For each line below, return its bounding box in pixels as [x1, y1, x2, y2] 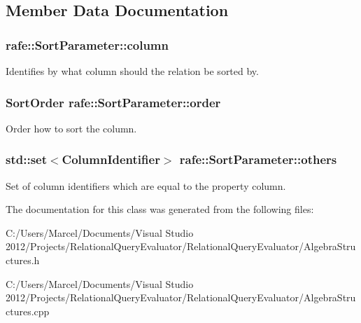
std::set [6, 151, 47, 168]
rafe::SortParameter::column [6, 36, 169, 53]
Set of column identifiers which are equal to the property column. [6, 178, 286, 193]
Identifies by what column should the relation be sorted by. [6, 64, 259, 78]
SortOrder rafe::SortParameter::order [6, 93, 221, 111]
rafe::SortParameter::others [179, 151, 337, 168]
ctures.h [6, 253, 40, 267]
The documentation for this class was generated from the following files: [6, 202, 314, 217]
